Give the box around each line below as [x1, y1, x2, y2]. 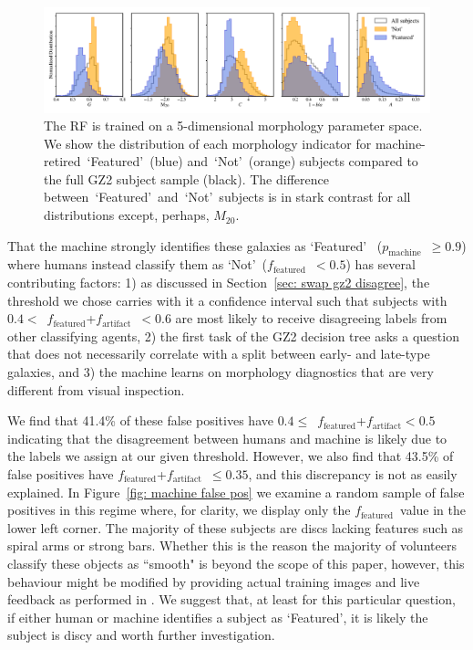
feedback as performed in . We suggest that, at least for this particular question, [7, 590, 456, 609]
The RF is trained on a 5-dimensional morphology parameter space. [44, 116, 423, 135]
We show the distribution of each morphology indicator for [44, 133, 372, 152]
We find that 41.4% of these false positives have [7, 411, 273, 430]
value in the [400, 500, 466, 519]
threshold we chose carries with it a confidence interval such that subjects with [7, 290, 447, 309]
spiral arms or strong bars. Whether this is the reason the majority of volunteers [7, 536, 457, 555]
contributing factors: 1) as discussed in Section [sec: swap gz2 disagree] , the [7, 273, 430, 292]
